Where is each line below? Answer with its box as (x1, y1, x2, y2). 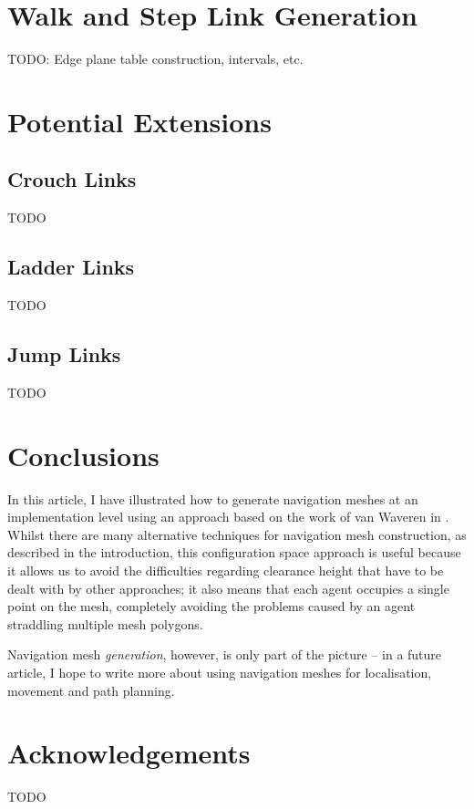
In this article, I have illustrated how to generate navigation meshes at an (7, 489, 418, 508)
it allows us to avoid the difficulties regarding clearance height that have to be (7, 560, 444, 579)
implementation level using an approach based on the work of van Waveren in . (7, 507, 449, 526)
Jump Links (7, 340, 121, 368)
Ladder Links (7, 253, 135, 281)
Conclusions (7, 436, 160, 473)
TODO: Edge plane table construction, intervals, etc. (7, 49, 304, 68)
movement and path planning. (7, 680, 175, 700)
